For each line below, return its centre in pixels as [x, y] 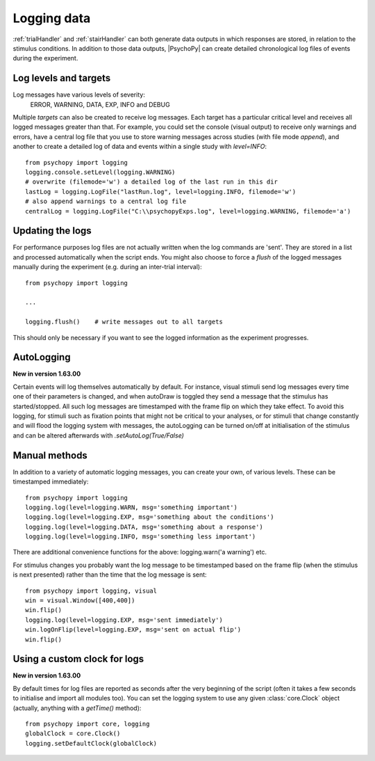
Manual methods [50, 455]
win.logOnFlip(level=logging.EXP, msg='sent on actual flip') [133, 630]
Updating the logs [52, 231]
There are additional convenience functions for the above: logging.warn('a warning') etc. [140, 552]
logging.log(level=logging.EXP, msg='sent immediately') [124, 620]
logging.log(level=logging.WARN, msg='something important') [131, 507]
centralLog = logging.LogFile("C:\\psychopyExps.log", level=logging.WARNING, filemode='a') [188, 211]
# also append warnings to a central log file [106, 201]
